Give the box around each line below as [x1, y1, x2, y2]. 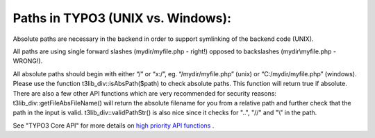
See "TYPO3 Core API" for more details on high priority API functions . [12, 121, 215, 130]
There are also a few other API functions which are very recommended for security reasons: [12, 89, 277, 97]
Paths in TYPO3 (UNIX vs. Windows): [12, 10, 232, 26]
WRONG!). [12, 57, 43, 65]
